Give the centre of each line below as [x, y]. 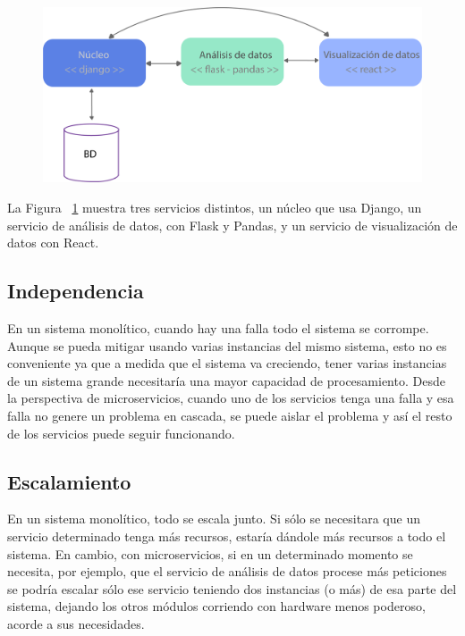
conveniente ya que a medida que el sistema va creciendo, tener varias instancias [227, 363]
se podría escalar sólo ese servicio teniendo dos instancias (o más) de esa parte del [232, 588]
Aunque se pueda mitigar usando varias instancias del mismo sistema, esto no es [227, 345]
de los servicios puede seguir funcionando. [121, 433]
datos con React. [53, 243]
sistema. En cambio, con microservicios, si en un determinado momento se [210, 553]
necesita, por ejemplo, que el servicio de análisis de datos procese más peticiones [227, 571]
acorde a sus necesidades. [76, 623]
